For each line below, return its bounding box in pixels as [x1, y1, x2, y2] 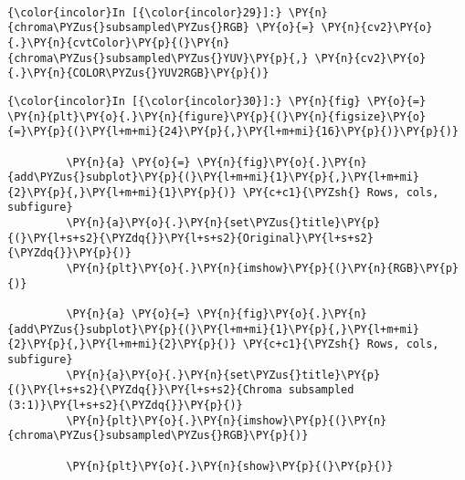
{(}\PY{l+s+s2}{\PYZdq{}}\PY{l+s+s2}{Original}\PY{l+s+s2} [7, 231, 374, 245]
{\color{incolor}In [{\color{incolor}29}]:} [7, 5, 282, 19]
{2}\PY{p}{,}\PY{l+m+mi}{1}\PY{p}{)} [7, 185, 237, 199]
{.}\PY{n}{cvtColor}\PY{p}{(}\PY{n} [7, 36, 230, 49]
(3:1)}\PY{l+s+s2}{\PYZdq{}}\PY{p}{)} [7, 399, 243, 412]
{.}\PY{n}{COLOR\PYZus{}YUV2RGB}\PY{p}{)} [7, 67, 269, 80]
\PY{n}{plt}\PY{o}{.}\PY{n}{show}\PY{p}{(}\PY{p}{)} [66, 459, 394, 473]
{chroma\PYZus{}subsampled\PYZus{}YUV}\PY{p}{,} [7, 51, 309, 65]
